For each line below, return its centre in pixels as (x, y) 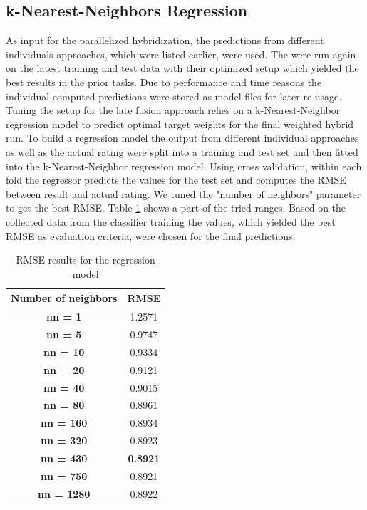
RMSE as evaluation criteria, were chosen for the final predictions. (151, 235)
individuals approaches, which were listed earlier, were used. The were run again (181, 54)
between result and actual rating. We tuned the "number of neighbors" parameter (183, 193)
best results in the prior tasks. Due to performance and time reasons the (164, 82)
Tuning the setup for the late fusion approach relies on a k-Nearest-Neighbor (173, 110)
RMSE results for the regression (86, 260)
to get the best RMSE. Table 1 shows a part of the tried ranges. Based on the (176, 208)
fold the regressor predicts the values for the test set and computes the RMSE (176, 180)
